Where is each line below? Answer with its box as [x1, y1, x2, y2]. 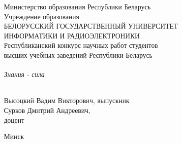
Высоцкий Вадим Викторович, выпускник [4, 95, 129, 106]
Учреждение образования [4, 11, 79, 21]
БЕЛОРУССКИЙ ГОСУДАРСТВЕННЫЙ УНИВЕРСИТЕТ [4, 21, 178, 31]
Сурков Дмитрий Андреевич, [4, 105, 91, 115]
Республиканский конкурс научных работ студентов [4, 40, 158, 50]
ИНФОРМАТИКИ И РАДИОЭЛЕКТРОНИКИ [4, 30, 140, 40]
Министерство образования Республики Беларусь [4, 1, 151, 11]
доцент [4, 114, 25, 125]
